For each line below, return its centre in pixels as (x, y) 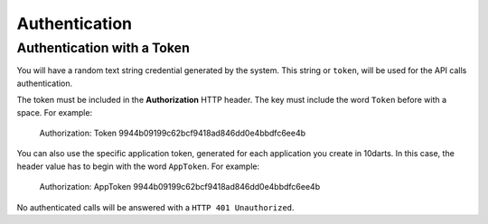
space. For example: (55, 112)
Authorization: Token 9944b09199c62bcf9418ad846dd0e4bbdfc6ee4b (173, 133)
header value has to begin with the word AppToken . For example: (138, 166)
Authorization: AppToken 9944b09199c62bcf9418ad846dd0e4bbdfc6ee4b (180, 187)
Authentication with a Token (103, 48)
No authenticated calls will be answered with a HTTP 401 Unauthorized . (155, 207)
